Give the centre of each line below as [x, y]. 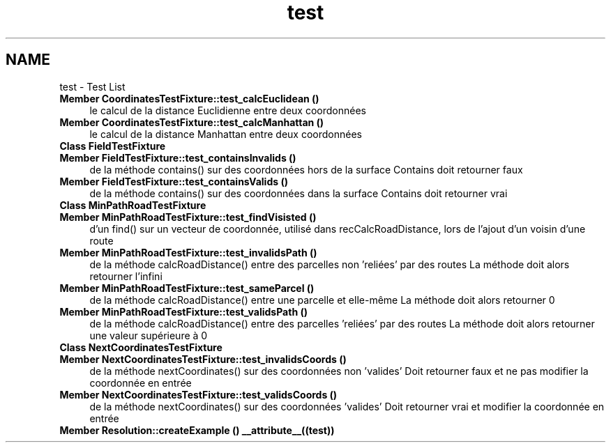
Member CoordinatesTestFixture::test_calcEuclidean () [189, 98]
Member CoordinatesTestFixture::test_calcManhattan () [192, 122]
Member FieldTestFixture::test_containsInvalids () [178, 157]
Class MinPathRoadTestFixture [133, 205]
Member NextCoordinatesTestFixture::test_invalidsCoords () [203, 359]
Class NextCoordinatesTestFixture [141, 347]
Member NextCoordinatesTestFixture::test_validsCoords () [198, 394]
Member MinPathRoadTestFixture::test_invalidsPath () [188, 252]
